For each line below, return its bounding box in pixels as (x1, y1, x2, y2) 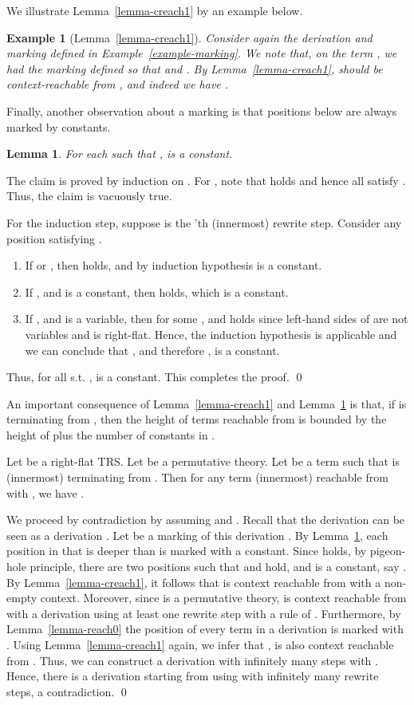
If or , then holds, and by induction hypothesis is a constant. (25, 257, 322, 274)
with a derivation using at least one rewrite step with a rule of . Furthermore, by (6, 605, 401, 621)
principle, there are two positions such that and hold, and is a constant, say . (30, 558, 407, 575)
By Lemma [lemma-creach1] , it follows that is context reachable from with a (6, 573, 381, 590)
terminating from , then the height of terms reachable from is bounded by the (6, 411, 387, 427)
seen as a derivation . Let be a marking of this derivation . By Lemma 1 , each (6, 526, 388, 543)
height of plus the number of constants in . (6, 426, 215, 443)
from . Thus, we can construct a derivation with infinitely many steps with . (6, 652, 378, 668)
